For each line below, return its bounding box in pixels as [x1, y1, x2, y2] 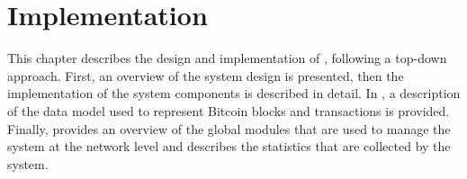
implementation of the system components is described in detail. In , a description [7, 84, 461, 103]
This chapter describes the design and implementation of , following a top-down [7, 49, 447, 67]
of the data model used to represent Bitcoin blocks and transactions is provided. [7, 101, 450, 120]
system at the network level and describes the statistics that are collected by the [7, 137, 451, 156]
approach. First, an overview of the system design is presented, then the [7, 66, 404, 85]
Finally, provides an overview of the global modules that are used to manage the [7, 119, 451, 138]
